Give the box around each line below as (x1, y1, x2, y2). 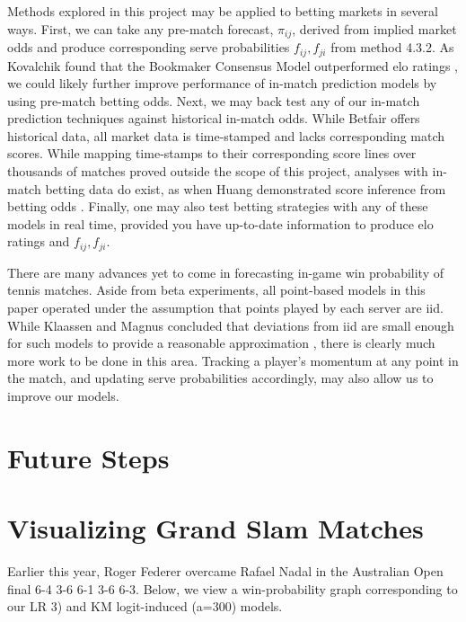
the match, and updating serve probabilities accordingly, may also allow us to (7, 369, 434, 387)
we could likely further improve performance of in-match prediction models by (7, 74, 437, 93)
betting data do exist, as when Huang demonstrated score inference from (45, 179, 446, 198)
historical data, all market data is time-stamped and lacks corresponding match (7, 126, 445, 145)
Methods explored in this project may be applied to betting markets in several (7, 2, 438, 20)
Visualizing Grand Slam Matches (7, 510, 424, 546)
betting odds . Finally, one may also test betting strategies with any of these (7, 197, 428, 216)
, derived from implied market (292, 19, 457, 38)
